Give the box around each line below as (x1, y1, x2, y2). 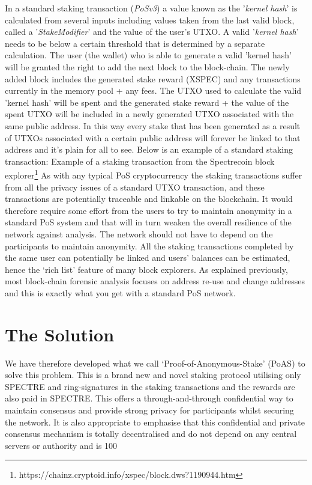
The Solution (5, 322, 115, 346)
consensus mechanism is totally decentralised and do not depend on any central (5, 427, 297, 440)
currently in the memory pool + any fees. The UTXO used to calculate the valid (5, 84, 302, 97)
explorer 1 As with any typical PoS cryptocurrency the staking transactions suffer (5, 167, 302, 181)
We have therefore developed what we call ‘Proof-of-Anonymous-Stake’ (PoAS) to (5, 356, 305, 369)
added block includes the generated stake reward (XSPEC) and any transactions (5, 72, 301, 85)
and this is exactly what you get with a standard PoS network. (5, 286, 236, 299)
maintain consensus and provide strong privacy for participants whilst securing (5, 404, 294, 416)
